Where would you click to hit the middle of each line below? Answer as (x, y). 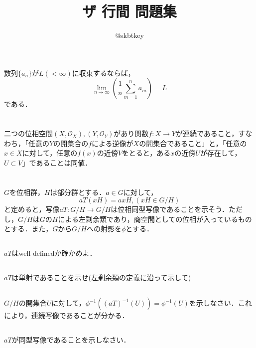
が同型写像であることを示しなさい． (71, 340)
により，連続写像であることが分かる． (66, 315)
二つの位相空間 (28, 133)
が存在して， (221, 153)
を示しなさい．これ (220, 303)
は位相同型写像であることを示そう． (170, 209)
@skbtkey (129, 35)
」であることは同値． (57, 162)
